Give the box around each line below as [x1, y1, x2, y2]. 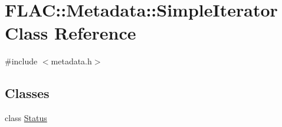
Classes [5, 84, 50, 102]
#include [5, 55, 38, 67]
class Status [5, 112, 47, 124]
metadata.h [51, 55, 92, 67]
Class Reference [5, 21, 136, 45]
